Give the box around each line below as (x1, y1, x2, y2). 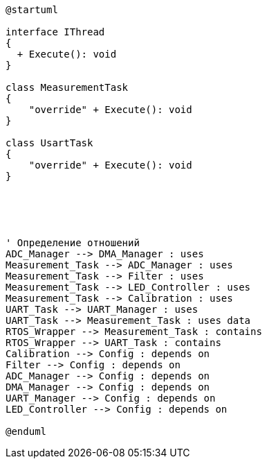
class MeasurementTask (6, 82, 129, 93)
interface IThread (6, 26, 105, 37)
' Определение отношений (6, 237, 140, 248)
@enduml (6, 426, 47, 437)
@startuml (6, 4, 58, 15)
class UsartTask (6, 137, 93, 148)
